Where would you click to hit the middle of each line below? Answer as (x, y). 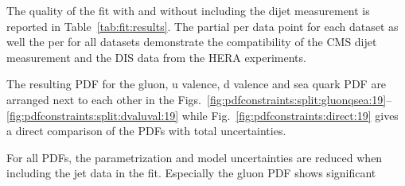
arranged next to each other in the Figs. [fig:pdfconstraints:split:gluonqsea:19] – (199, 99)
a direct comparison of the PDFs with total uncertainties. (146, 131)
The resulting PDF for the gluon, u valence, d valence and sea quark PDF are (197, 84)
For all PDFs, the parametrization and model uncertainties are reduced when (195, 157)
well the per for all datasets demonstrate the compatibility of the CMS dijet (192, 42)
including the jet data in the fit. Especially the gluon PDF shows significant (191, 173)
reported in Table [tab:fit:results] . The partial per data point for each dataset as (202, 26)
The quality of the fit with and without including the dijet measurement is (188, 10)
